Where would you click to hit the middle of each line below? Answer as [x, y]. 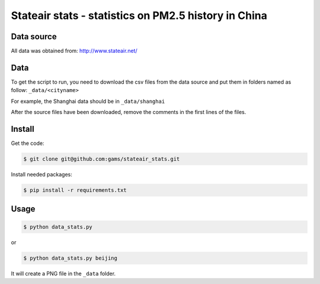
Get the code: [28, 143]
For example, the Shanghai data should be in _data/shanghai [88, 101]
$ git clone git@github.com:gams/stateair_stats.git [102, 159]
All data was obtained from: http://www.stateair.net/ [74, 51]
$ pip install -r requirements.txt [75, 190]
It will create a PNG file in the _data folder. [63, 273]
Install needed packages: [41, 175]
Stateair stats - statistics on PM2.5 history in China [139, 15]
